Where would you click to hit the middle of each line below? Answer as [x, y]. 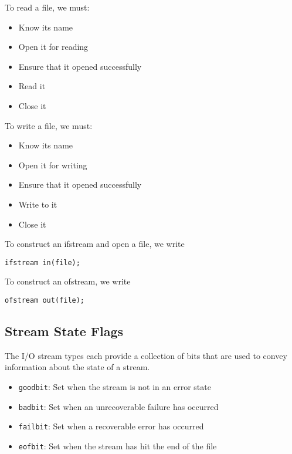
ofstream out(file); [45, 300]
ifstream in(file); [43, 262]
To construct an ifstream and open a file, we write [95, 244]
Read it [32, 86]
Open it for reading [53, 47]
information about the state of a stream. [77, 367]
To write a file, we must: [49, 125]
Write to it [38, 204]
